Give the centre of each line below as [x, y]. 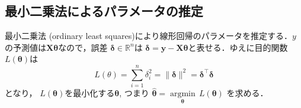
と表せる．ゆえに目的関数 [238, 47]
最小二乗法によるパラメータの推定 [104, 11]
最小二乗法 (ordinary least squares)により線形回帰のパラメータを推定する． [148, 36]
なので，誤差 [83, 47]
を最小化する [90, 93]
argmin [182, 94]
